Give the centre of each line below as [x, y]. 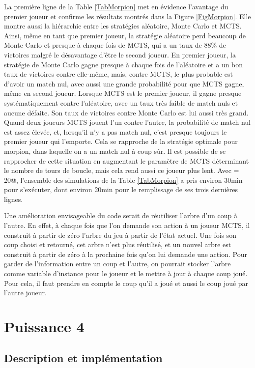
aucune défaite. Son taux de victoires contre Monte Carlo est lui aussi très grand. [126, 112]
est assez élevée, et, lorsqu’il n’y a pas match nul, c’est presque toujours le [115, 131]
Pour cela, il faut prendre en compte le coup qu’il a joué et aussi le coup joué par [126, 283]
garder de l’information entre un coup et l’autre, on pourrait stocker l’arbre [117, 264]
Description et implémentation [83, 357]
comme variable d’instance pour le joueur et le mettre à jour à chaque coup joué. [126, 273]
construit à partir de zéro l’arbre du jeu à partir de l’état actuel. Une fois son [120, 235]
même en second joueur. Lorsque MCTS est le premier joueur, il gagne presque [123, 93]
